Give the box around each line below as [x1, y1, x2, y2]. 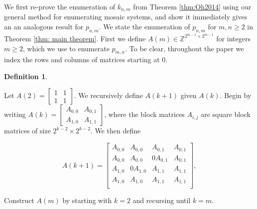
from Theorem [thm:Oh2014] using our [133, 1, 252, 11]
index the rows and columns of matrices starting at [4, 54, 160, 65]
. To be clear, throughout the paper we [125, 43, 244, 53]
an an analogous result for [4, 21, 84, 32]
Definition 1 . [4, 71, 48, 81]
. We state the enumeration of [99, 21, 190, 32]
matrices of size [4, 125, 51, 136]
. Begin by [220, 90, 252, 101]
